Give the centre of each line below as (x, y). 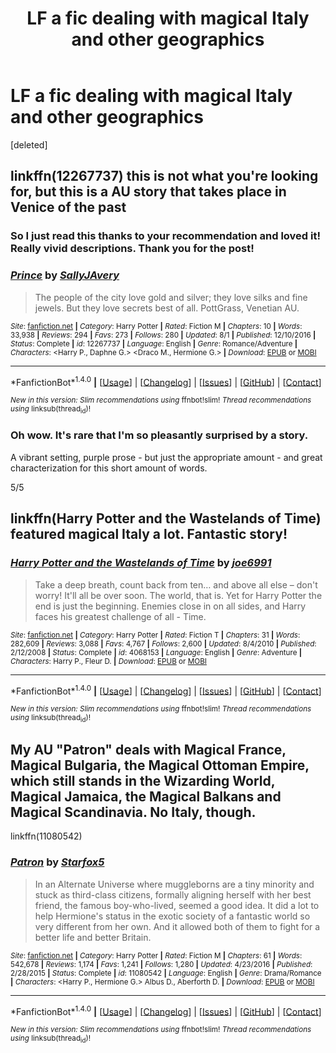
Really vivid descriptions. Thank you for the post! (132, 249)
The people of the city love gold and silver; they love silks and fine (171, 297)
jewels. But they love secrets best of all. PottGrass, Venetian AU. (167, 308)
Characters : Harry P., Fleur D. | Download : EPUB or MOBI (108, 661)
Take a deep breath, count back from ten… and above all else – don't (176, 584)
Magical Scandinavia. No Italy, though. (133, 812)
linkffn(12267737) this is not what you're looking (164, 176)
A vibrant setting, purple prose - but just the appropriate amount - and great (166, 457)
